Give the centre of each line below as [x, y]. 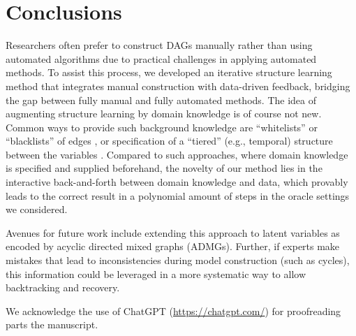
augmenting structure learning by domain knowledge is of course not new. [164, 114]
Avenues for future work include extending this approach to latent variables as [173, 232]
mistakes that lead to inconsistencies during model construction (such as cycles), [178, 260]
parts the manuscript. [52, 324]
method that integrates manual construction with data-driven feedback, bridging [178, 86]
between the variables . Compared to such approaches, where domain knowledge [177, 154]
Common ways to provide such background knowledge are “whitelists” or [162, 127]
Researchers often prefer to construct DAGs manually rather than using [159, 45]
